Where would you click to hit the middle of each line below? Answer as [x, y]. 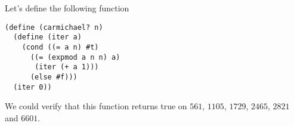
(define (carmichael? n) [54, 27]
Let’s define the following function [67, 8]
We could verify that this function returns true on [96, 106]
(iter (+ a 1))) [67, 67]
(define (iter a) [47, 37]
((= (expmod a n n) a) [75, 57]
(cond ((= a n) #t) [60, 47]
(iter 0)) [33, 87]
